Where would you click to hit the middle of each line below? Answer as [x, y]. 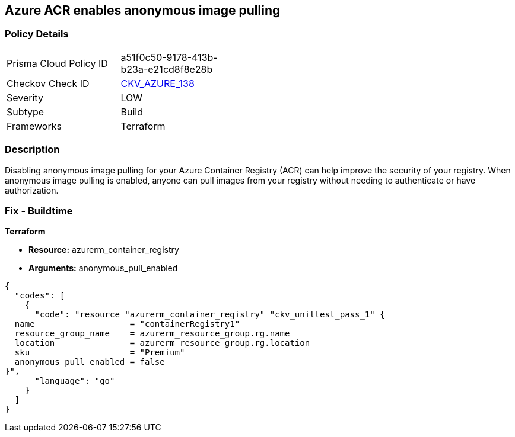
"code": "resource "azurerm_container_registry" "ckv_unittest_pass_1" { [210, 315]
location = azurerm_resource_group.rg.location [162, 343]
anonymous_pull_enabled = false [90, 362]
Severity [25, 97]
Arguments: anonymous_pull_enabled [103, 268]
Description [32, 150]
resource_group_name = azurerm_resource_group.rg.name [152, 334]
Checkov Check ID [48, 83]
